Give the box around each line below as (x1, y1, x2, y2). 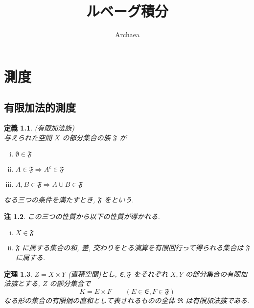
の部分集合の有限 (185, 268, 240, 279)
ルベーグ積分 (86, 1, 168, 21)
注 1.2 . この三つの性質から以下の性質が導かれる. (4, 211, 160, 221)
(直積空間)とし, (68, 268, 117, 279)
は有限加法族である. (185, 295, 250, 305)
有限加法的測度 (4, 100, 76, 115)
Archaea (115, 29, 139, 40)
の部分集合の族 (62, 132, 111, 142)
